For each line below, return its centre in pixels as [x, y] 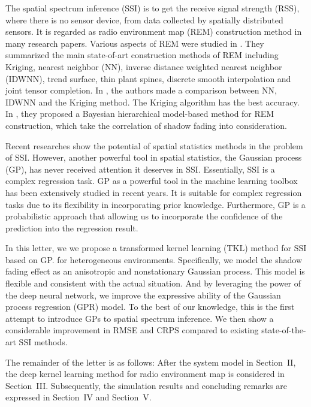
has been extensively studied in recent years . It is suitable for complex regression [154, 192]
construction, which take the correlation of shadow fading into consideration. [146, 125]
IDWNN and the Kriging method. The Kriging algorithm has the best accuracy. [153, 102]
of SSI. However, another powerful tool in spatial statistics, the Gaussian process [154, 157]
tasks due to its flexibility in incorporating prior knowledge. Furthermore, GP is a [155, 204]
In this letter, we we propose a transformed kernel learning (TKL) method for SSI [156, 248]
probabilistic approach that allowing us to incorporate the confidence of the [144, 216]
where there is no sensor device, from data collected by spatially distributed [144, 19]
